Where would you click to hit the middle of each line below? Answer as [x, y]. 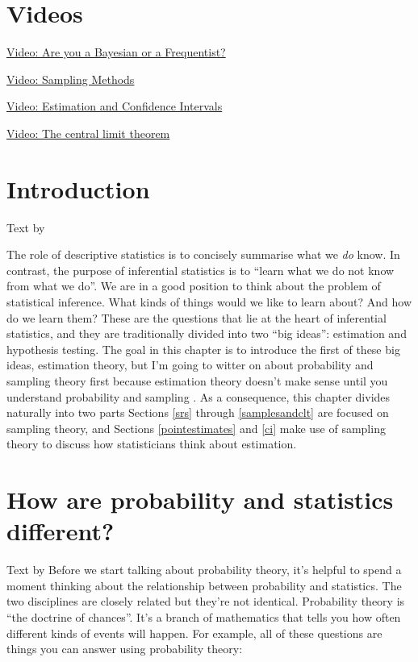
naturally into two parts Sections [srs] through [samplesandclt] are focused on [198, 412]
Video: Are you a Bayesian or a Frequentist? [116, 52]
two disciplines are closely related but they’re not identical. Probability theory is [206, 601]
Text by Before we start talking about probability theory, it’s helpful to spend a [204, 570]
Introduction [78, 188]
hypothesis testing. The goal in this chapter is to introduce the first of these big [203, 349]
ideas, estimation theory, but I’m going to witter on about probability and [190, 365]
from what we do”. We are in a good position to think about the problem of [194, 286]
